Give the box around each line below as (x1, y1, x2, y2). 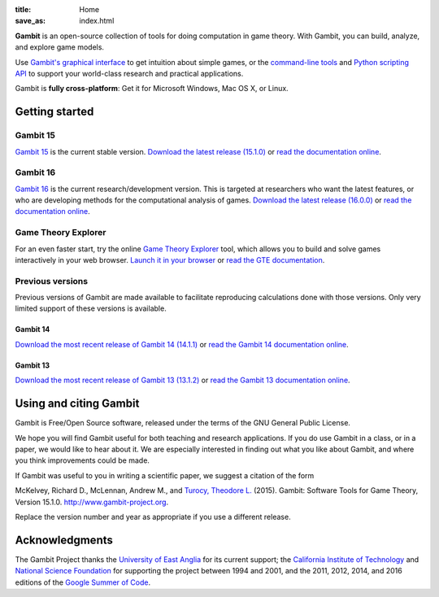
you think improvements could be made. (15, 455, 150, 465)
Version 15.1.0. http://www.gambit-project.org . (15, 497, 169, 507)
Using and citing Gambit (15, 397, 140, 411)
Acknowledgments (15, 533, 114, 547)
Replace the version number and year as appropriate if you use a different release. (15, 512, 292, 521)
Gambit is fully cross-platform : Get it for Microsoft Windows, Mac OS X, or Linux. (15, 84, 289, 94)
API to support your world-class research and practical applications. (15, 68, 244, 78)
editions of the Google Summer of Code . (15, 577, 150, 587)
